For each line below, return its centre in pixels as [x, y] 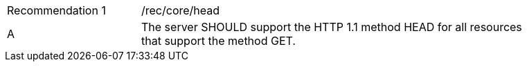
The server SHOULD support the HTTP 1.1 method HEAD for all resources [332, 27]
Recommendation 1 [56, 10]
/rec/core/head [181, 10]
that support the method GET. [218, 41]
